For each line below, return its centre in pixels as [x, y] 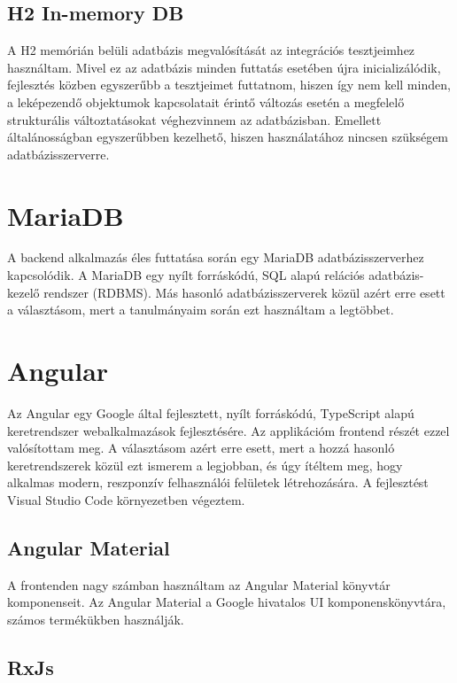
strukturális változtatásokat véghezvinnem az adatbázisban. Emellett [194, 119]
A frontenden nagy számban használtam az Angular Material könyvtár [199, 584]
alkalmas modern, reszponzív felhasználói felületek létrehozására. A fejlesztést [218, 482]
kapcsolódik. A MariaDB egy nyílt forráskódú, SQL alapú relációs [186, 275]
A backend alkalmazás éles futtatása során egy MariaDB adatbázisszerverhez [216, 257]
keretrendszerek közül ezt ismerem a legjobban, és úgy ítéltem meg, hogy [205, 465]
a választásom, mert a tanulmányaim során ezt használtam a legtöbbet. [201, 310]
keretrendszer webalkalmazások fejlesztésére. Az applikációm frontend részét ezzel [228, 430]
